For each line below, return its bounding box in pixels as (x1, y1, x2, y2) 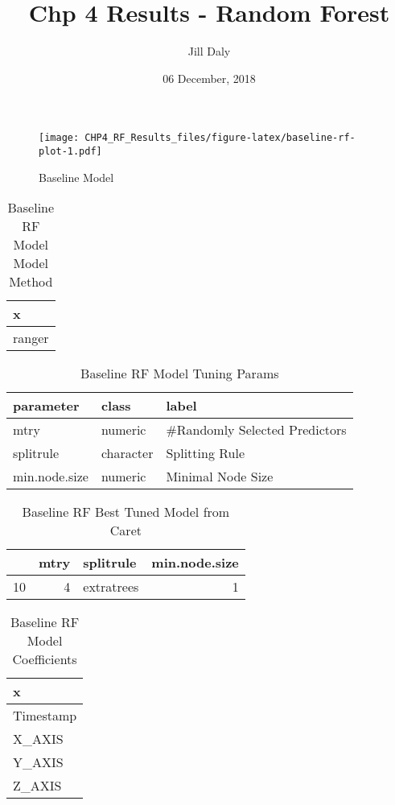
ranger (13, 328, 49, 348)
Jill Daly (187, 43, 231, 60)
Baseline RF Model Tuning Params (80, 364, 279, 383)
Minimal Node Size (166, 467, 274, 486)
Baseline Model (39, 168, 114, 185)
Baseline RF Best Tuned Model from (22, 502, 230, 522)
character (101, 444, 154, 463)
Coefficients (12, 650, 77, 669)
